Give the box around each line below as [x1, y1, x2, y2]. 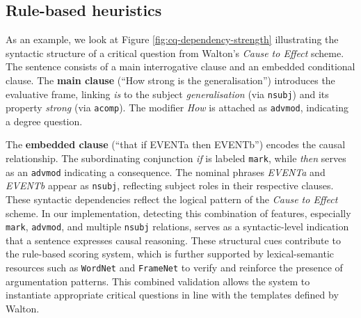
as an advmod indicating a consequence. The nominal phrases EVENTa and [6, 164, 326, 179]
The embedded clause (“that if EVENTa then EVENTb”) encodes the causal [6, 137, 346, 152]
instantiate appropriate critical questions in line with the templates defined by [6, 287, 339, 302]
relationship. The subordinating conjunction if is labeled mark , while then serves [6, 151, 346, 166]
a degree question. [6, 113, 83, 128]
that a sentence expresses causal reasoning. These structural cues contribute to [6, 232, 341, 247]
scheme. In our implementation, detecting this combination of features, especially [6, 205, 351, 220]
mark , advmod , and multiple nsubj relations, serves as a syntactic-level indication [6, 219, 349, 234]
